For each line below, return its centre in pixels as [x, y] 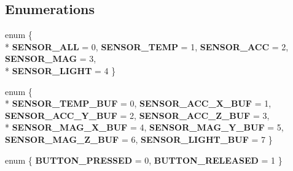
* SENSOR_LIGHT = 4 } [61, 70]
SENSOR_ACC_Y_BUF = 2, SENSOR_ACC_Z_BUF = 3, [137, 115]
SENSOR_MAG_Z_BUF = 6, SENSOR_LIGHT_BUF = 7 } [139, 139]
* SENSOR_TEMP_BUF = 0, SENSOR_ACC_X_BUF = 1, [138, 103]
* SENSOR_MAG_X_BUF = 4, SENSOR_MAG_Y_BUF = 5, [144, 127]
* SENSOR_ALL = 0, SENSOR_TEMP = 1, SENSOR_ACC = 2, [147, 46]
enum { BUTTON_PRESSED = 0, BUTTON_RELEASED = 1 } [144, 160]
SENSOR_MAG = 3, [51, 59]
